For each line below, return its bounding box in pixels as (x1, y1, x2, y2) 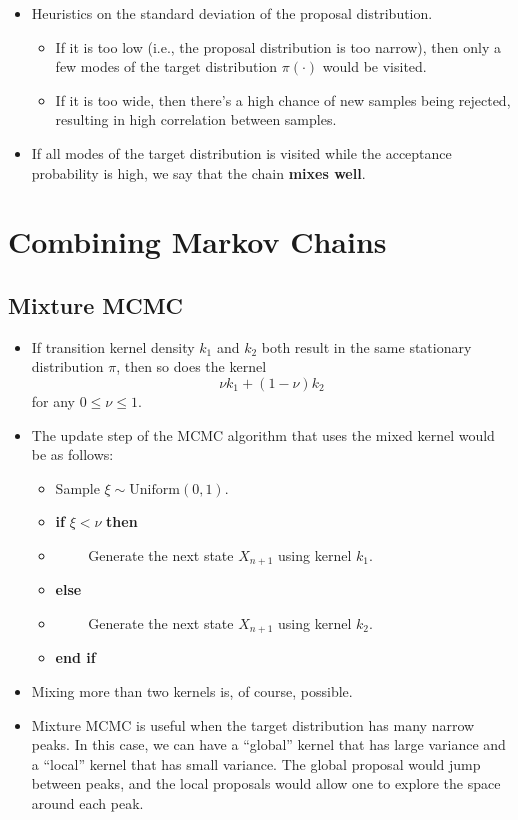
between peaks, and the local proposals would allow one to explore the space (31, 773, 501, 794)
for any (31, 390, 76, 411)
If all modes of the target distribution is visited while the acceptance (31, 142, 452, 163)
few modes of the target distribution (55, 56, 278, 77)
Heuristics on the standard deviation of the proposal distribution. (31, 3, 433, 23)
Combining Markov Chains (8, 221, 387, 262)
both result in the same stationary (261, 336, 472, 357)
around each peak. (31, 792, 144, 813)
